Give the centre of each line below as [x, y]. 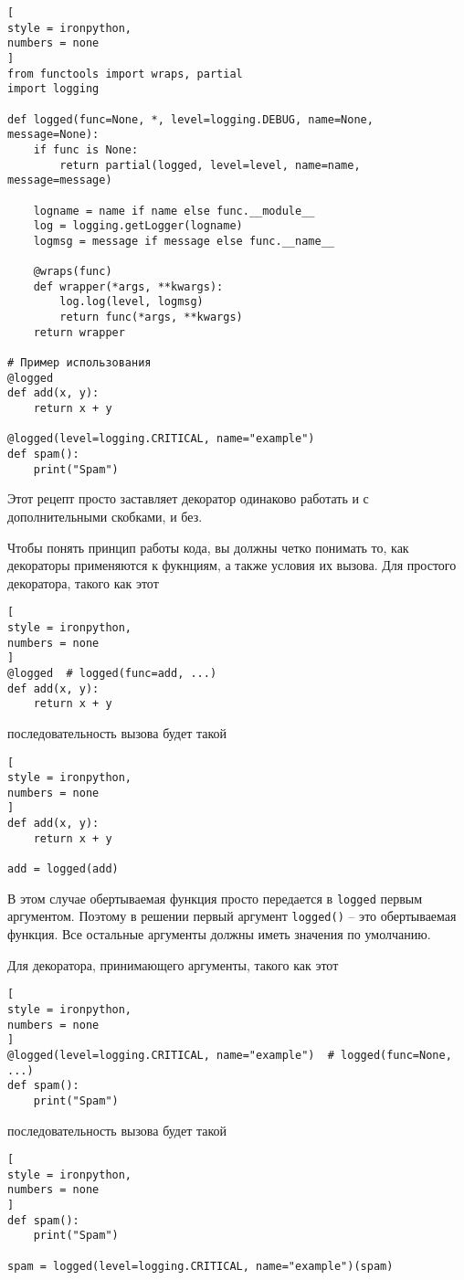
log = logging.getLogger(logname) [138, 226]
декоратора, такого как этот [83, 582]
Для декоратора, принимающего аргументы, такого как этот [173, 964]
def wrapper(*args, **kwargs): [128, 286]
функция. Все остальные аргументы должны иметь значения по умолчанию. [219, 934]
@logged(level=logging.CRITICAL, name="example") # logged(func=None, [230, 1055]
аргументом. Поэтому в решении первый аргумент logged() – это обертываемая [232, 916]
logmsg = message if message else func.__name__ [184, 241]
